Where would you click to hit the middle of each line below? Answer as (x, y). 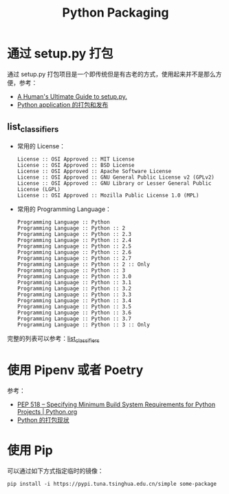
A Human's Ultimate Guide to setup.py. (72, 96)
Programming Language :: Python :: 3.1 (74, 282)
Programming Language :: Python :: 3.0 (74, 276)
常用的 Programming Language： (64, 209)
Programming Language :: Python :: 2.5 (74, 246)
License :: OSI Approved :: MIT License (76, 159)
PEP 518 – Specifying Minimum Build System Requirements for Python (116, 404)
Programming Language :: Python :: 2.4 (74, 240)
